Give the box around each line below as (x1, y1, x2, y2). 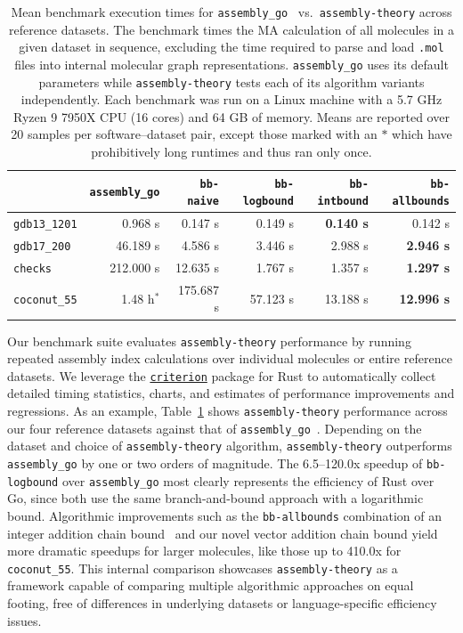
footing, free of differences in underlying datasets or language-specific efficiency (7, 594, 437, 613)
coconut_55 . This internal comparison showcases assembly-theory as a (7, 558, 398, 577)
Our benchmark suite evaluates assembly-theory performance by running (7, 331, 411, 350)
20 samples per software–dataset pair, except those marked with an (11, 125, 378, 143)
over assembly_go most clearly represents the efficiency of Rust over (61, 471, 435, 490)
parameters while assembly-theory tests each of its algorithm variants (38, 72, 425, 91)
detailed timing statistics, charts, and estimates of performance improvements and (7, 384, 455, 402)
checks (13, 262, 52, 275)
